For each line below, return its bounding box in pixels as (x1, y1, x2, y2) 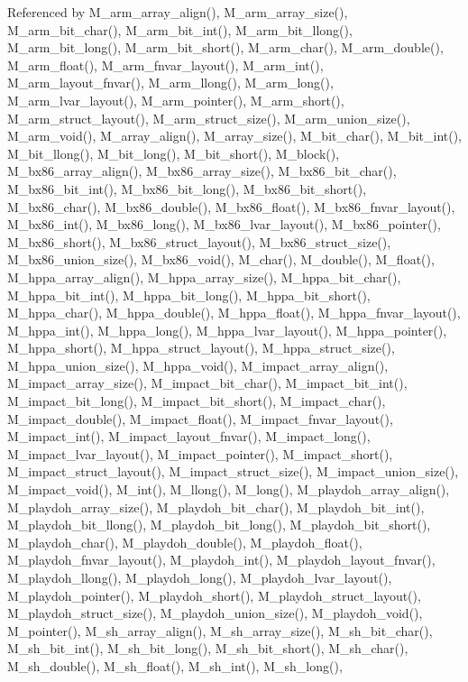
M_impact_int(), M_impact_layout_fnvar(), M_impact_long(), (7, 427, 371, 446)
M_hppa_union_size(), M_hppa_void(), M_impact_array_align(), (7, 355, 389, 374)
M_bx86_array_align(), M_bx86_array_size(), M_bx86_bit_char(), (7, 161, 397, 180)
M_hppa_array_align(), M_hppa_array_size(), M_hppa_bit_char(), (7, 267, 401, 286)
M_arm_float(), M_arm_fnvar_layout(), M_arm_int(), (7, 55, 324, 74)
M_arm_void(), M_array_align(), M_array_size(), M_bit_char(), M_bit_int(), (7, 126, 463, 145)
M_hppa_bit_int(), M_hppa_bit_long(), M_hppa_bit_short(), (7, 285, 371, 304)
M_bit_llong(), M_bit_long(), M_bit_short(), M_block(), (7, 143, 340, 162)
